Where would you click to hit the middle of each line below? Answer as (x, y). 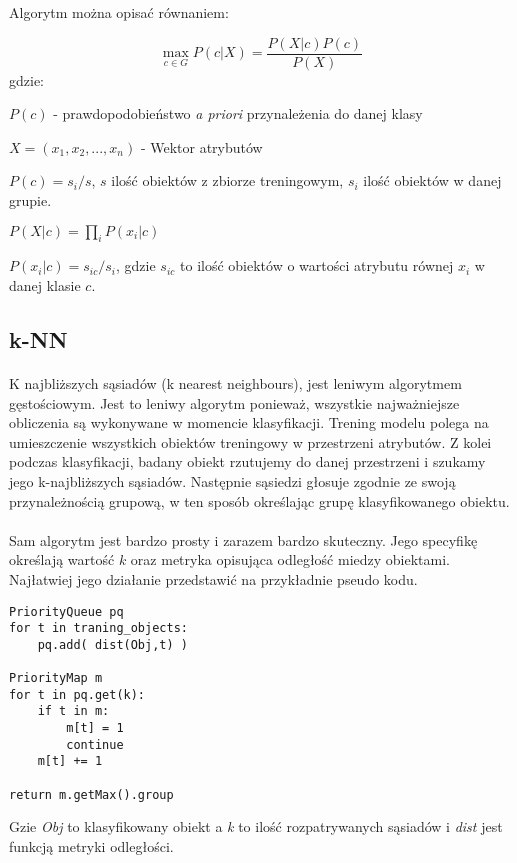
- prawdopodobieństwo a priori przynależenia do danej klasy (238, 113)
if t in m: (73, 711)
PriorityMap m (56, 678)
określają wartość (62, 559)
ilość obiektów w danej (432, 180)
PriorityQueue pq (66, 611)
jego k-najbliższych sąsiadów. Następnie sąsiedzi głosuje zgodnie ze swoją (232, 480)
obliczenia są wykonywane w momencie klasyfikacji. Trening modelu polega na (249, 422)
